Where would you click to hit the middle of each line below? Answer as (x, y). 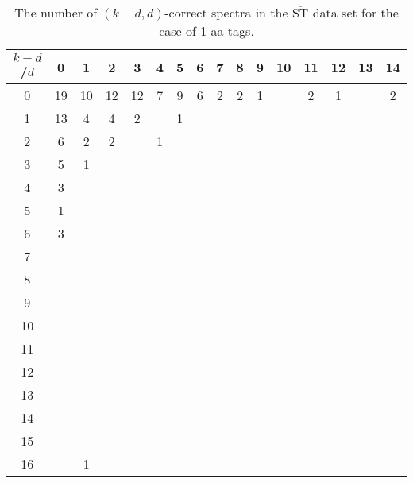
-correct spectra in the (226, 12)
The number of (56, 12)
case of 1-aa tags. (206, 31)
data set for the (355, 12)
